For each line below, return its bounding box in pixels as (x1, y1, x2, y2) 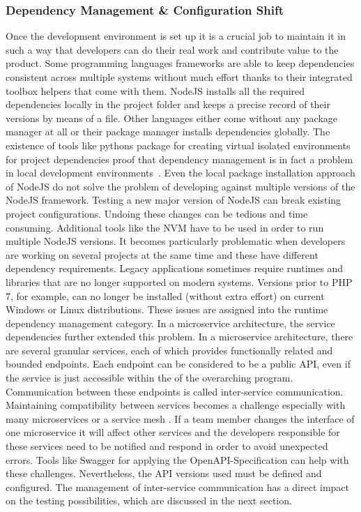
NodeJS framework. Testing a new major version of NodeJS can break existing (6, 193, 341, 207)
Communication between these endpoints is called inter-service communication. (6, 384, 344, 398)
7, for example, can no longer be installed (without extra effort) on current (6, 288, 325, 303)
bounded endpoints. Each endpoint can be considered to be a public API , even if (6, 356, 351, 371)
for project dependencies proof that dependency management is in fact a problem (6, 151, 353, 166)
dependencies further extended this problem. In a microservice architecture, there (6, 329, 353, 344)
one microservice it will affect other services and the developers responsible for (6, 425, 340, 439)
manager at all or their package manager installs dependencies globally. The (6, 124, 330, 139)
